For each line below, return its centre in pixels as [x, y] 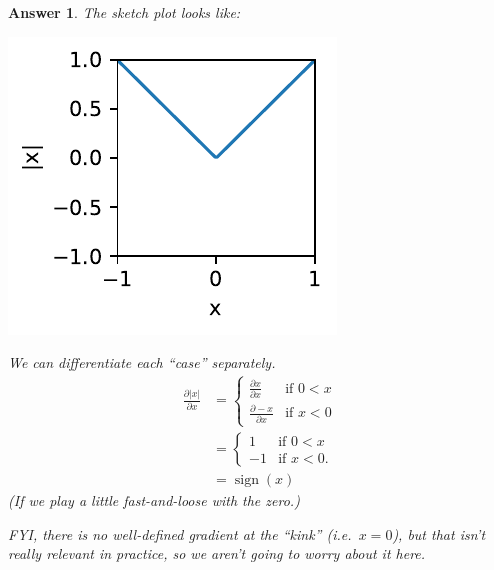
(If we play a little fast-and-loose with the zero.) [154, 500]
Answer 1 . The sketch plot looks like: [124, 12]
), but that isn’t [439, 533]
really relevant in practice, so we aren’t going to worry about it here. [217, 553]
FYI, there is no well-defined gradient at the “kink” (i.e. [180, 533]
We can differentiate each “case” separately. [142, 362]
